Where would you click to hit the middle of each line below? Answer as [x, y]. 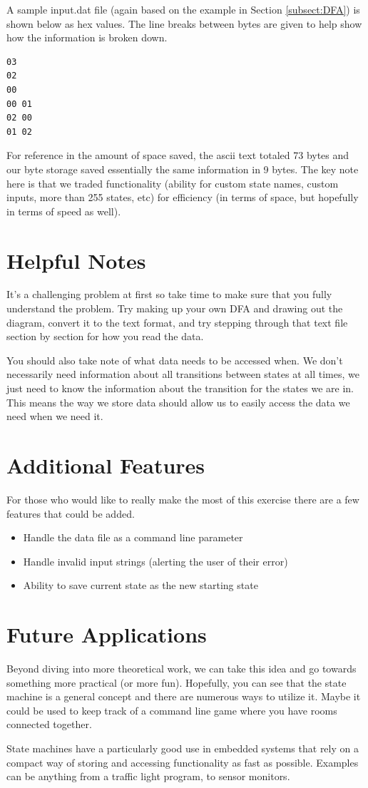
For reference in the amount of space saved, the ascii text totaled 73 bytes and [178, 155]
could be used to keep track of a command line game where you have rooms [172, 710]
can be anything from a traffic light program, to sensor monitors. [148, 776]
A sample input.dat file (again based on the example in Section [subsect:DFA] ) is [183, 9]
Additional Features [106, 465]
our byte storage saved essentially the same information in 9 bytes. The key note [183, 169]
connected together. [49, 724]
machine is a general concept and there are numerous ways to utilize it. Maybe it [184, 696]
